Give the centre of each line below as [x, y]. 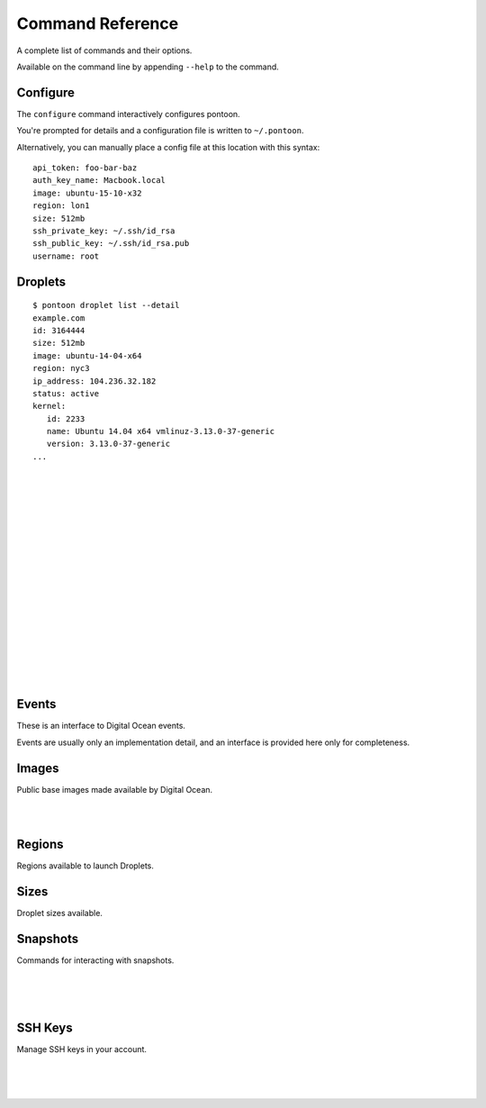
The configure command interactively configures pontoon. [128, 114]
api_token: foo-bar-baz [85, 168]
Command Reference [98, 23]
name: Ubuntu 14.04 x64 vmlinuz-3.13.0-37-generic [160, 431]
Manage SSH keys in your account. [82, 1049]
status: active [66, 393]
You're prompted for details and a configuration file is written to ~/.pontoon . [160, 131]
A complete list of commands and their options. [104, 50]
